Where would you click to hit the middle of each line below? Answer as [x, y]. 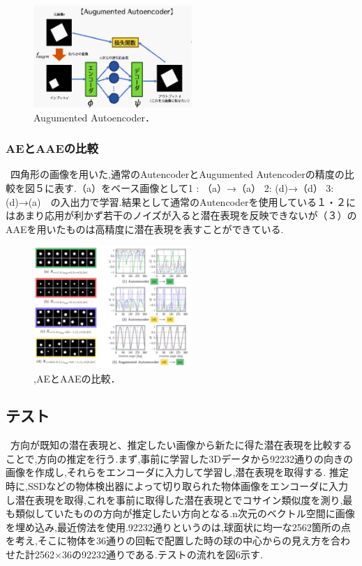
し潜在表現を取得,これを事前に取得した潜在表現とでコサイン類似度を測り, [174, 499]
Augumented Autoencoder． [94, 117]
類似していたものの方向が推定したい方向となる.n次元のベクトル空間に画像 [185, 513]
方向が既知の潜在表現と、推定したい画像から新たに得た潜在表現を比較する [181, 445]
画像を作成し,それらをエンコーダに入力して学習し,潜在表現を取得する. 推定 [177, 472]
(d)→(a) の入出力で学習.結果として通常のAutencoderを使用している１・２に [181, 201]
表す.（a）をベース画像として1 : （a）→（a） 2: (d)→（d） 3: [194, 187]
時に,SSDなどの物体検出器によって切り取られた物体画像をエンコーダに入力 [177, 486]
